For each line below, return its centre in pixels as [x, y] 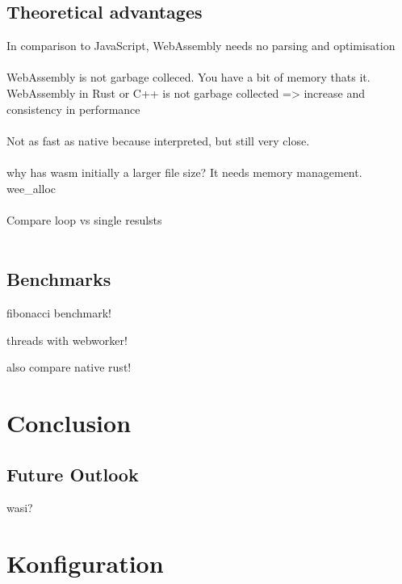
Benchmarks [59, 279]
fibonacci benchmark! [59, 313]
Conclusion [69, 423]
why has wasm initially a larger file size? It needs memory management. [184, 172]
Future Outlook [73, 474]
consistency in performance [73, 109]
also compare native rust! [69, 367]
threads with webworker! [67, 340]
